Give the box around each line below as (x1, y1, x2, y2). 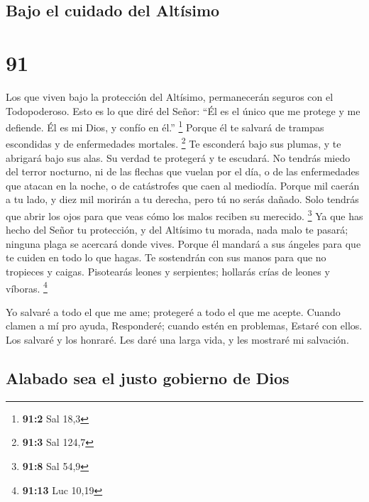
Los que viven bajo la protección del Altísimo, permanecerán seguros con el (6, 89, 334, 104)
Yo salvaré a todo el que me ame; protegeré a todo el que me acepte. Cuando (6, 304, 341, 319)
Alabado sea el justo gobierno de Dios (6, 367, 290, 389)
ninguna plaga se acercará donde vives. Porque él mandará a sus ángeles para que (6, 236, 361, 251)
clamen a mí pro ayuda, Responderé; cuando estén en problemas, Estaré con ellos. (6, 318, 363, 333)
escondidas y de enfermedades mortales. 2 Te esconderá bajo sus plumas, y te (6, 134, 341, 151)
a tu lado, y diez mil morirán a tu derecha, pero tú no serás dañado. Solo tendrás (6, 192, 359, 207)
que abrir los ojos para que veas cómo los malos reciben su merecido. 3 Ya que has (6, 206, 363, 223)
